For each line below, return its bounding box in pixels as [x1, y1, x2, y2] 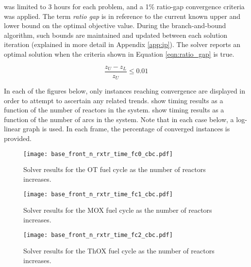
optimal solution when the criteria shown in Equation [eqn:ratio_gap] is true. [4, 48, 234, 59]
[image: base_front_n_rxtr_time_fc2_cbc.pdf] [23, 232, 173, 239]
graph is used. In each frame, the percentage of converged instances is [22, 124, 230, 134]
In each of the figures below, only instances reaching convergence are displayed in [4, 86, 246, 96]
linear [4, 124, 21, 134]
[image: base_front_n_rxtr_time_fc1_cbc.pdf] [23, 191, 173, 198]
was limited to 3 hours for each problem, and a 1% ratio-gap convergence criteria [4, 1, 245, 11]
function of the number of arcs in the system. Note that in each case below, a [4, 114, 234, 124]
